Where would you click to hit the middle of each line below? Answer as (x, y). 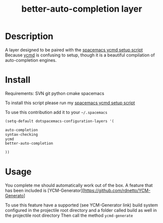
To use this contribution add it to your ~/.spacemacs (56, 112)
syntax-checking (21, 134)
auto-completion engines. (31, 60)
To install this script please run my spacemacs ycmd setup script (70, 103)
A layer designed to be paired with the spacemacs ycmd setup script (74, 50)
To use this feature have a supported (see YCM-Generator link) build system (81, 205)
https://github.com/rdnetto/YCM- (117, 190)
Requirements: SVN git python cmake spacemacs (55, 93)
